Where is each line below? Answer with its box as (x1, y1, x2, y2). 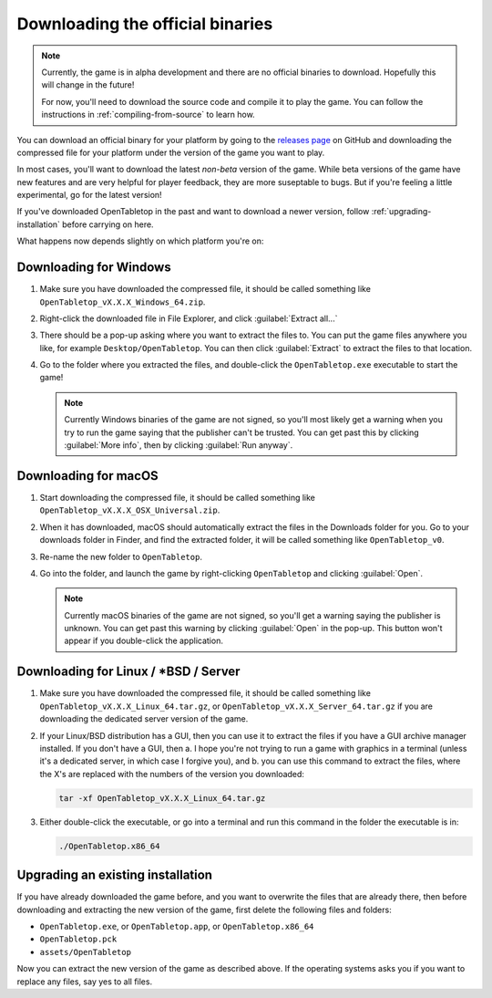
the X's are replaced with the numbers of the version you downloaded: (39, 768, 305, 779)
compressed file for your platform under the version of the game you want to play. (16, 147, 325, 158)
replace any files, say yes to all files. (16, 976, 153, 987)
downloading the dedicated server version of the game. (39, 713, 249, 724)
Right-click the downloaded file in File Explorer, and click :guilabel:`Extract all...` (39, 313, 338, 324)
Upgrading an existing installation (16, 868, 213, 883)
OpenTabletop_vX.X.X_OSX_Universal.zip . (39, 504, 220, 515)
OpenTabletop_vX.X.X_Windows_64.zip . (39, 296, 206, 307)
